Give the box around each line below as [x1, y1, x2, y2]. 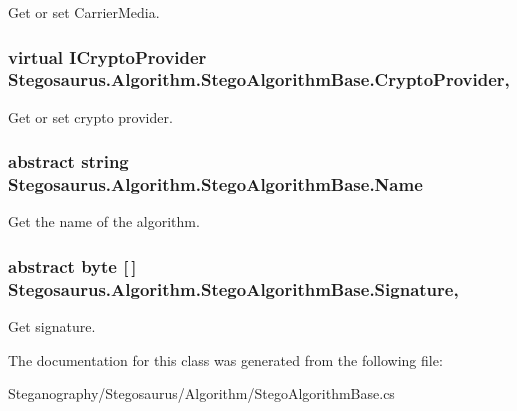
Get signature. [8, 316, 96, 337]
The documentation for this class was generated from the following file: [8, 349, 443, 370]
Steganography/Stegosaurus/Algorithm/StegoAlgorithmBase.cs [8, 383, 395, 404]
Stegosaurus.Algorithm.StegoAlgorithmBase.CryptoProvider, [8, 67, 510, 92]
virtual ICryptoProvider [8, 44, 207, 69]
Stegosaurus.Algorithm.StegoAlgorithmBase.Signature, [8, 276, 459, 301]
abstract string [8, 149, 129, 174]
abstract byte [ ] [8, 253, 137, 278]
